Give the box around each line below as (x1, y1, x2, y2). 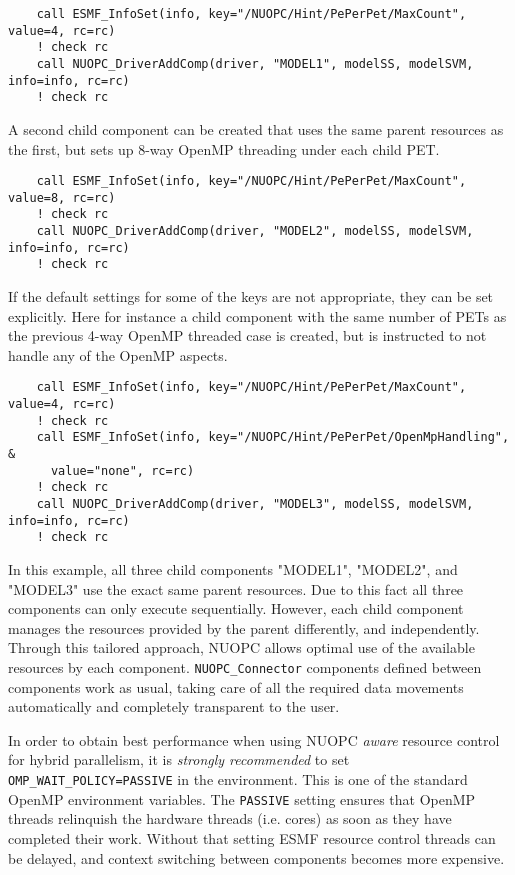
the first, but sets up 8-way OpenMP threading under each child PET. (8, 138, 440, 159)
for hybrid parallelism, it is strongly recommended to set (8, 749, 350, 770)
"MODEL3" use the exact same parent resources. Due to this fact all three (8, 578, 464, 599)
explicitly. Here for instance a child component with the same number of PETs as (8, 305, 507, 326)
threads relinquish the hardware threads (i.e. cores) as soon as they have (8, 808, 452, 829)
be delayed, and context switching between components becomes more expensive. (8, 847, 505, 868)
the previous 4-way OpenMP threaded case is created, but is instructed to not (8, 325, 487, 346)
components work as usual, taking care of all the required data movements (8, 676, 464, 697)
